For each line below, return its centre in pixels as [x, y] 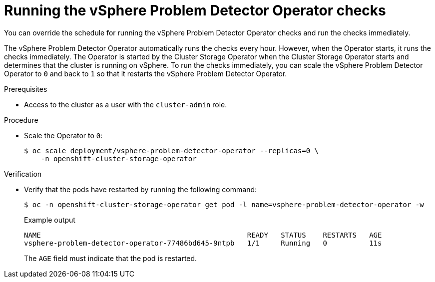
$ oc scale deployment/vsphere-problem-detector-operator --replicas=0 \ [172, 150]
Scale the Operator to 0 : [63, 135]
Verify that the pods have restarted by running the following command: [141, 189]
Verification [23, 174]
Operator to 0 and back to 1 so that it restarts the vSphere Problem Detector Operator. [146, 73]
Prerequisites [26, 89]
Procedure [21, 120]
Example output [50, 220]
